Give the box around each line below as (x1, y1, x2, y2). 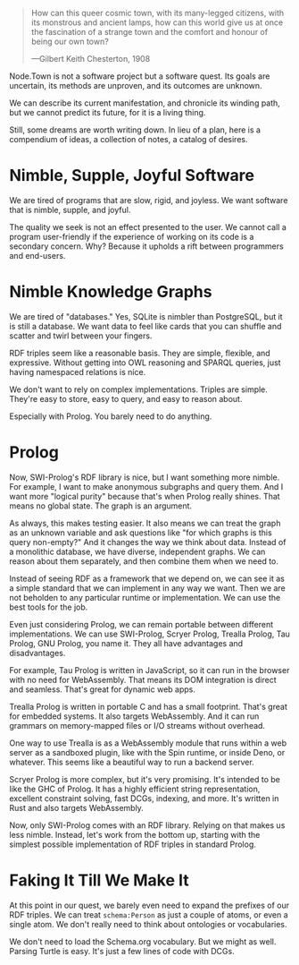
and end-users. (9, 250, 66, 260)
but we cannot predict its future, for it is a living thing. (9, 107, 206, 117)
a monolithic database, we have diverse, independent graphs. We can (9, 546, 266, 557)
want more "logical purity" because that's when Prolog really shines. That (9, 491, 280, 501)
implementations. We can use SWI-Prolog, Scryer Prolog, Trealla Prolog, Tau (9, 628, 290, 639)
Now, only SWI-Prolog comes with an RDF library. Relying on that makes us (9, 819, 286, 831)
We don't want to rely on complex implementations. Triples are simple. (9, 384, 268, 395)
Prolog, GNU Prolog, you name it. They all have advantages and (9, 637, 244, 648)
